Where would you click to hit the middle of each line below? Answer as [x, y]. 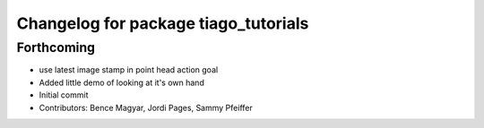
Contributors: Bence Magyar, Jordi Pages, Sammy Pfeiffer [146, 107]
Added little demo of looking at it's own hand [122, 82]
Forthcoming [56, 47]
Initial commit [64, 95]
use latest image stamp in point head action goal [129, 70]
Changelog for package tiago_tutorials [163, 23]
